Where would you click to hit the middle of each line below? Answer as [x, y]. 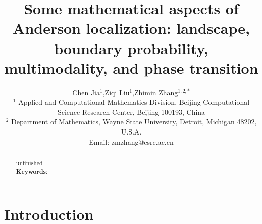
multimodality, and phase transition [131, 68]
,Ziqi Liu [116, 92]
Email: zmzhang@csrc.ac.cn [131, 141]
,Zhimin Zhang [155, 92]
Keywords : [32, 171]
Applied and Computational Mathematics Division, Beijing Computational [134, 102]
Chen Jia [86, 92]
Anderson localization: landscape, [131, 28]
